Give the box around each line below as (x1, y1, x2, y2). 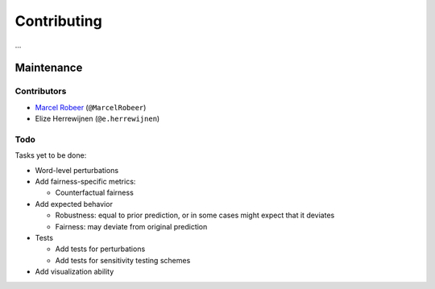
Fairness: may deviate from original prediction (55, 221, 208, 231)
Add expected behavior (35, 199, 113, 208)
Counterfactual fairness (55, 188, 135, 197)
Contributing (14, 12, 102, 30)
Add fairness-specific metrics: (35, 177, 136, 187)
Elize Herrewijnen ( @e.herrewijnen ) (35, 114, 160, 124)
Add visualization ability (35, 266, 114, 277)
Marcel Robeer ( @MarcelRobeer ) (35, 102, 147, 112)
